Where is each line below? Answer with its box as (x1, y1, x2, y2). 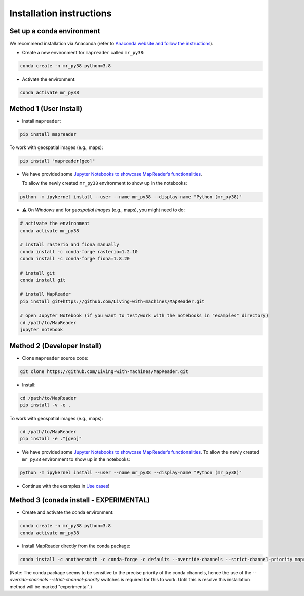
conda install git (20, 277, 66, 283)
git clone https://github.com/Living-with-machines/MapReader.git (20, 368, 188, 375)
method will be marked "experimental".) (9, 583, 92, 590)
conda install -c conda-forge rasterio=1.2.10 (20, 249, 138, 254)
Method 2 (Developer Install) (9, 342, 102, 350)
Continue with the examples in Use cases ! (22, 482, 110, 489)
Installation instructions (9, 8, 112, 19)
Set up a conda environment (9, 27, 101, 35)
